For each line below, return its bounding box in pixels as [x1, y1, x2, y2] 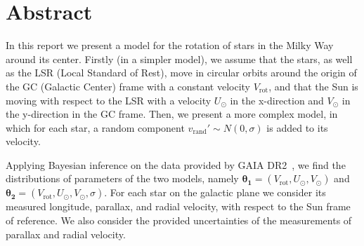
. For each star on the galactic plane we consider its [104, 185, 326, 200]
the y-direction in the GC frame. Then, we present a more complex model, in [6, 107, 338, 121]
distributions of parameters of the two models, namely [6, 171, 239, 186]
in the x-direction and [230, 93, 324, 107]
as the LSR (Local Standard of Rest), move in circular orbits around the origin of [6, 65, 357, 80]
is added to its [266, 120, 328, 135]
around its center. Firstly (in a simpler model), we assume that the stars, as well [6, 51, 353, 66]
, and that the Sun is [268, 78, 358, 93]
